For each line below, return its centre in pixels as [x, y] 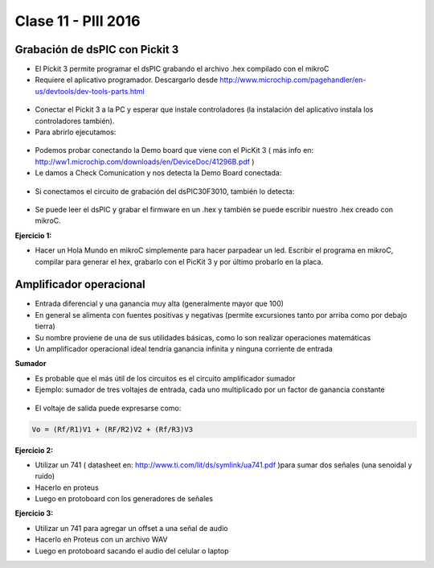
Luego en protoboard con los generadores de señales [124, 499]
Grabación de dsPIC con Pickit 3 [97, 49]
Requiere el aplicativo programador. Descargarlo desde [127, 80]
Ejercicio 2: [34, 450]
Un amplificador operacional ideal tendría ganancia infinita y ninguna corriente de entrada [184, 349]
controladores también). [75, 121]
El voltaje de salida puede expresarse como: [108, 408]
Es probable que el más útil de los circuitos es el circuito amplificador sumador [165, 378]
